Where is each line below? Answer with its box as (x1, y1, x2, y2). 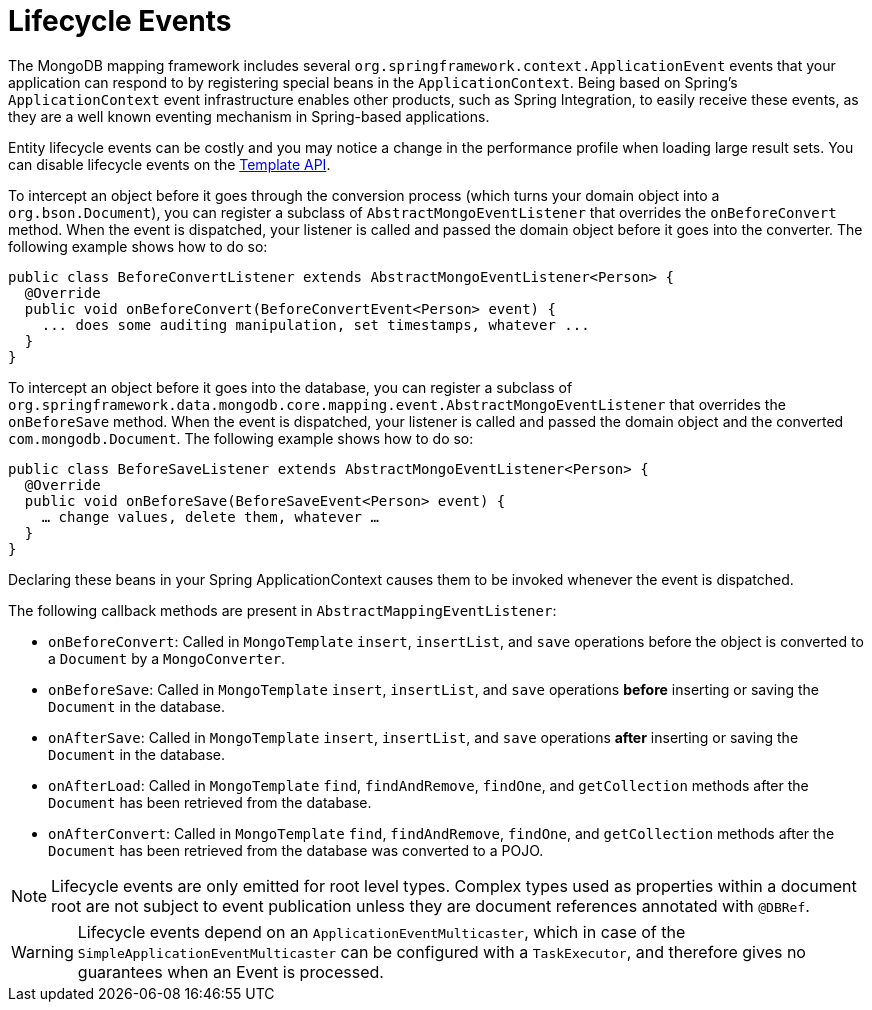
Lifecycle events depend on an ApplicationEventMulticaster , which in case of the (77, 921, 686, 942)
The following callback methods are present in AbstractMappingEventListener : (8, 601, 557, 619)
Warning (11, 941, 74, 962)
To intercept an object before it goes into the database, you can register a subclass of (8, 378, 573, 396)
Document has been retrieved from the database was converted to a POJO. (48, 841, 544, 859)
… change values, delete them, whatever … (41, 508, 379, 525)
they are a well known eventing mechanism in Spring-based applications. (8, 107, 490, 125)
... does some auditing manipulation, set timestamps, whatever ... (41, 316, 590, 333)
